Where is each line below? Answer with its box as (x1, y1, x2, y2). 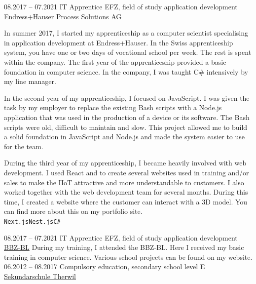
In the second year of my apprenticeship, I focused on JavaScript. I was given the (4, 92, 250, 103)
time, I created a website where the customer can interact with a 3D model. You (4, 196, 248, 206)
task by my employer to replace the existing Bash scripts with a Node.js (4, 102, 222, 113)
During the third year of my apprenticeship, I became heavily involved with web (4, 158, 247, 168)
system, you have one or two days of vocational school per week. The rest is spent (4, 47, 252, 57)
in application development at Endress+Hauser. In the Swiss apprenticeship (4, 37, 233, 47)
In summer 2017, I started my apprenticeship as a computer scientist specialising (4, 28, 248, 38)
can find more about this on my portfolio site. (4, 206, 143, 216)
